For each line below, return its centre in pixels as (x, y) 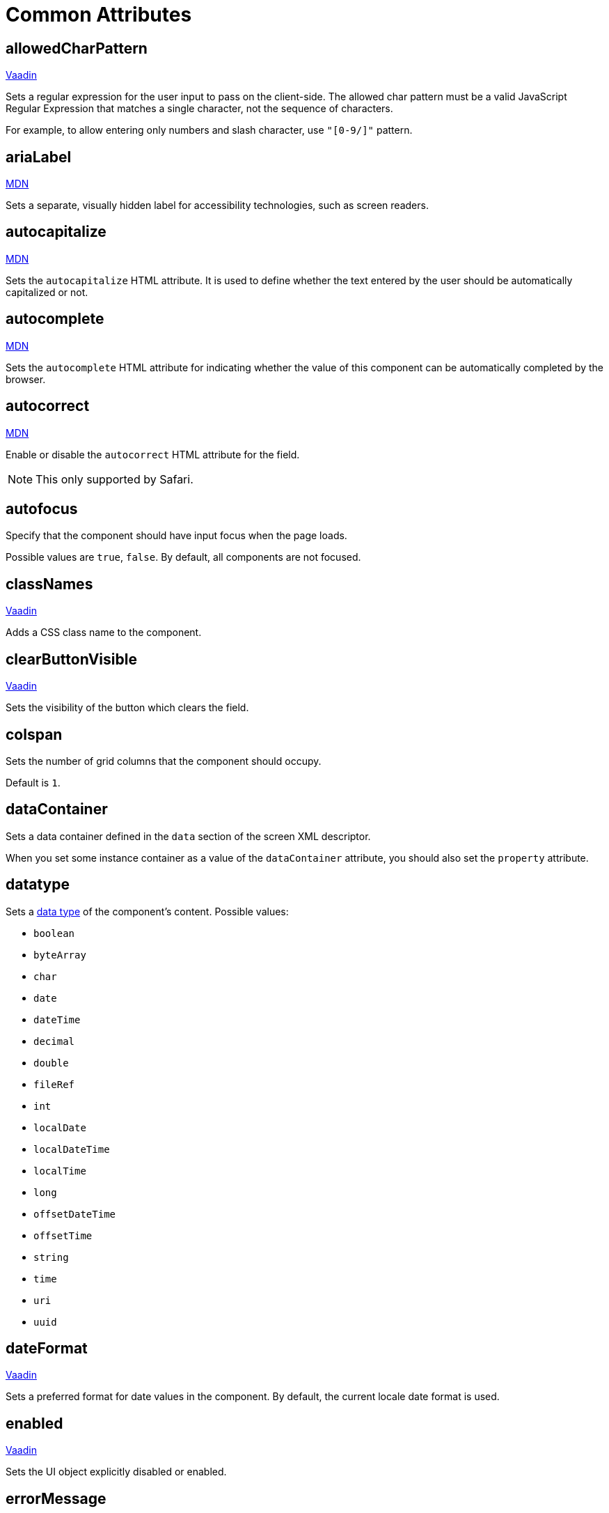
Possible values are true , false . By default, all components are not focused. (183, 557)
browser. (26, 379)
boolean (54, 933)
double (51, 1063)
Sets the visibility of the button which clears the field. (127, 708)
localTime (60, 1171)
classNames (49, 584)
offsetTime (63, 1235)
